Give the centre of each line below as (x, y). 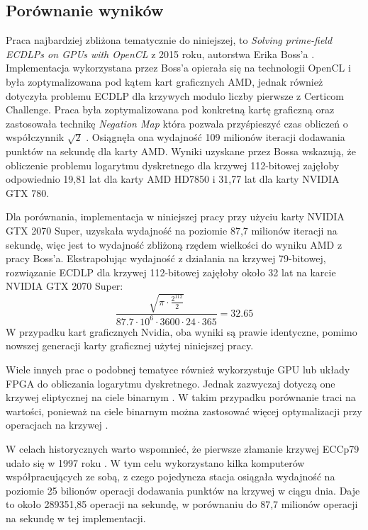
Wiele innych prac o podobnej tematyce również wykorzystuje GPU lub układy (178, 369)
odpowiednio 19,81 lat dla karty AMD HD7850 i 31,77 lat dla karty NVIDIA (173, 179)
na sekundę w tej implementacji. (76, 518)
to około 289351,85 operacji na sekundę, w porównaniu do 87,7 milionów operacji (182, 504)
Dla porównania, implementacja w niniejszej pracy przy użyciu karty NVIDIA (175, 216)
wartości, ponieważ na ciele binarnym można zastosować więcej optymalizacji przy (184, 411)
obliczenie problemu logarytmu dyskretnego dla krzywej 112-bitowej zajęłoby (173, 165)
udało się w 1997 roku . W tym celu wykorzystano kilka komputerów (155, 462)
